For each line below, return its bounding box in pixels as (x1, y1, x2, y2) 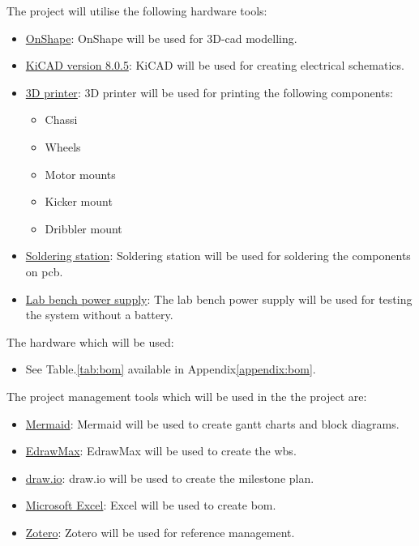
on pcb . (25, 262, 63, 279)
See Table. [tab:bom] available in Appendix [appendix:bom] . (25, 360, 316, 378)
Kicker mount (45, 193, 113, 210)
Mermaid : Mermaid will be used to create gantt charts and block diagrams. (25, 415, 400, 432)
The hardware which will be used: (6, 333, 174, 350)
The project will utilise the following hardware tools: (6, 2, 267, 19)
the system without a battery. (25, 306, 173, 323)
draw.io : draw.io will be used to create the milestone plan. (25, 469, 314, 486)
